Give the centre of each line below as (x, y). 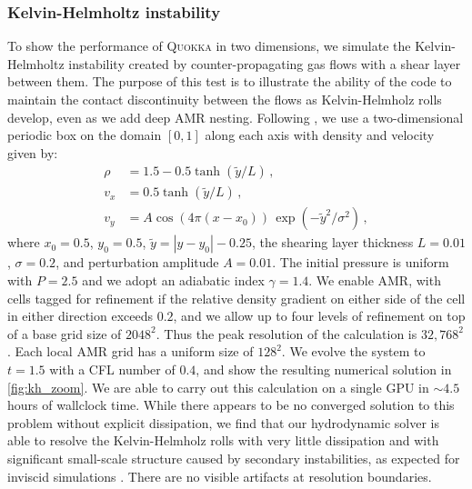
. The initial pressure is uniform (361, 262)
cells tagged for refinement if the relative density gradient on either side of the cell (236, 298)
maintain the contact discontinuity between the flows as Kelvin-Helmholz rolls (225, 99)
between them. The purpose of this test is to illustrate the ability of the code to (230, 81)
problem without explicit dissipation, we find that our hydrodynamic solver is (223, 422)
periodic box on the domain (85, 135)
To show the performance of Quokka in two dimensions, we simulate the (209, 46)
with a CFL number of (112, 369)
